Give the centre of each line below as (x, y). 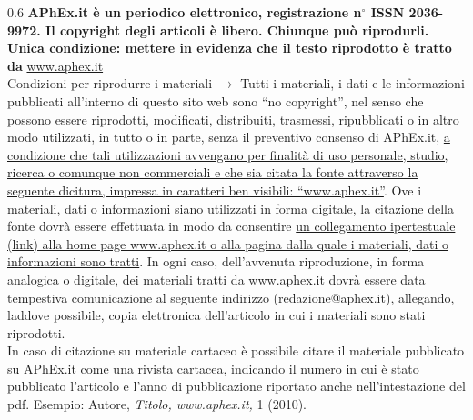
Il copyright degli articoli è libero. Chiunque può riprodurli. (237, 30)
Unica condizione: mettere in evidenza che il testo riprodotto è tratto (230, 48)
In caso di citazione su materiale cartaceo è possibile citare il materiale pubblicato (236, 350)
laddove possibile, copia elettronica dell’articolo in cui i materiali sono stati (216, 315)
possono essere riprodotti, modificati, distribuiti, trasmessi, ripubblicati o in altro (233, 119)
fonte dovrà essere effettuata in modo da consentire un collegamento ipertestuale (231, 226)
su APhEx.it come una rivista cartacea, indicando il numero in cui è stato (213, 368)
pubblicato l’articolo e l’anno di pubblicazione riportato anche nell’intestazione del (236, 386)
